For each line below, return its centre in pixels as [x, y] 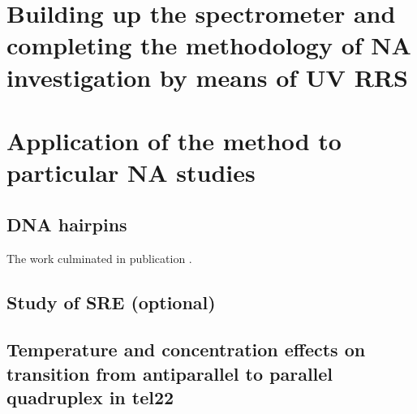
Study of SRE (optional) [111, 302]
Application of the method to [174, 140]
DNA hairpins [67, 224]
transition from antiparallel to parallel [170, 373]
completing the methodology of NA [209, 45]
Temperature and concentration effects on [186, 349]
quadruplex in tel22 [90, 397]
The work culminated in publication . [99, 258]
